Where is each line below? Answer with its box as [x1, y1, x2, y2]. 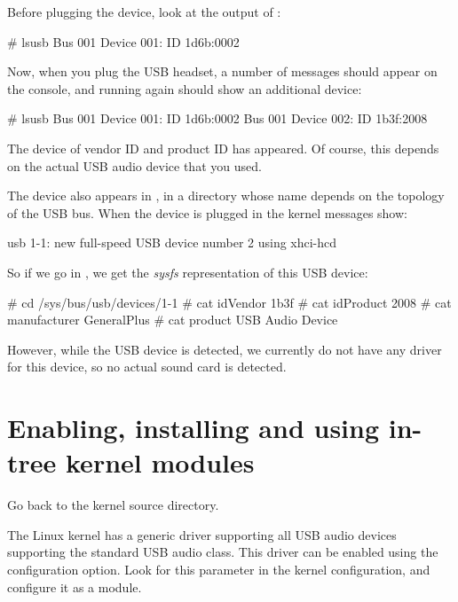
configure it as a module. [7, 577, 142, 596]
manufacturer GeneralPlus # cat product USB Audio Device [7, 310, 338, 329]
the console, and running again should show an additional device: [7, 79, 362, 98]
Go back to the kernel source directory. [7, 496, 219, 514]
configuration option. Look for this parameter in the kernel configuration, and [7, 560, 430, 578]
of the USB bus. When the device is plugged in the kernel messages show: [7, 203, 407, 222]
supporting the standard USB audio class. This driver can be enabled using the [7, 543, 438, 561]
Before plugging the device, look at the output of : [7, 3, 281, 20]
